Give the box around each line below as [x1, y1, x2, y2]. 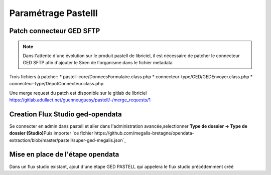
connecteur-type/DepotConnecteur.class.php [9, 81, 104, 87]
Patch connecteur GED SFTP [9, 27, 100, 35]
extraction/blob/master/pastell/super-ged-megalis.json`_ [9, 137, 126, 143]
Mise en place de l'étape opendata [9, 150, 119, 159]
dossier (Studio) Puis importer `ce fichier [9, 130, 94, 136]
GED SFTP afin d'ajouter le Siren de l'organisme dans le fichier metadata [23, 60, 173, 66]
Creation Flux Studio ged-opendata [9, 110, 122, 118]
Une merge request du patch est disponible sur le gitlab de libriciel [9, 90, 147, 96]
